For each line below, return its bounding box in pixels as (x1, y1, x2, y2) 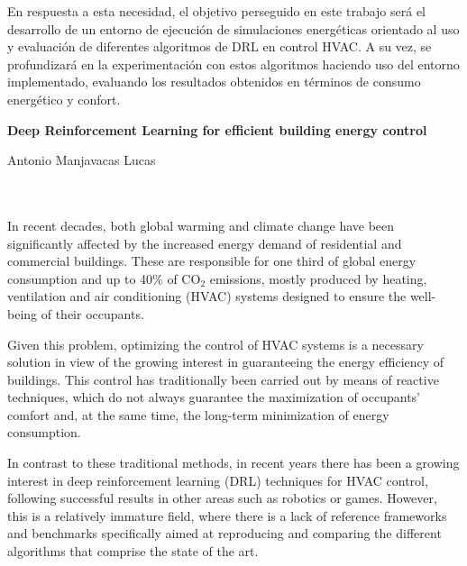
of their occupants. (41, 304, 144, 323)
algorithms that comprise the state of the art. (7, 542, 259, 561)
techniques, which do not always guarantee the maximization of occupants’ (7, 388, 420, 406)
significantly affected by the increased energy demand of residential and (7, 233, 402, 252)
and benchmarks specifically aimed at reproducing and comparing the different (7, 524, 442, 543)
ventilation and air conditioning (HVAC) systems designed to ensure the (7, 287, 407, 306)
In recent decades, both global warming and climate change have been (7, 215, 395, 234)
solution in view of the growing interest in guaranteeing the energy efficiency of (7, 352, 444, 371)
